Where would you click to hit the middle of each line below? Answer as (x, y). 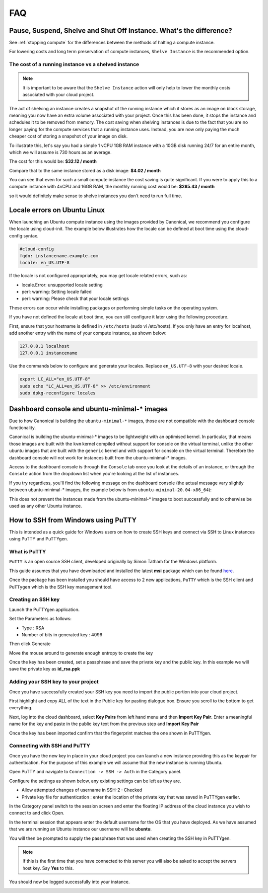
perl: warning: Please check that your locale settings (75, 298)
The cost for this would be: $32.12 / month (53, 161)
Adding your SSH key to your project (54, 682)
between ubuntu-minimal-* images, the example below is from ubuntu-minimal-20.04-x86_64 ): (110, 490)
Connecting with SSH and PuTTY (50, 746)
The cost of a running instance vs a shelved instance (74, 65)
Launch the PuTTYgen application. (44, 609)
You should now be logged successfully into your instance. (69, 882)
